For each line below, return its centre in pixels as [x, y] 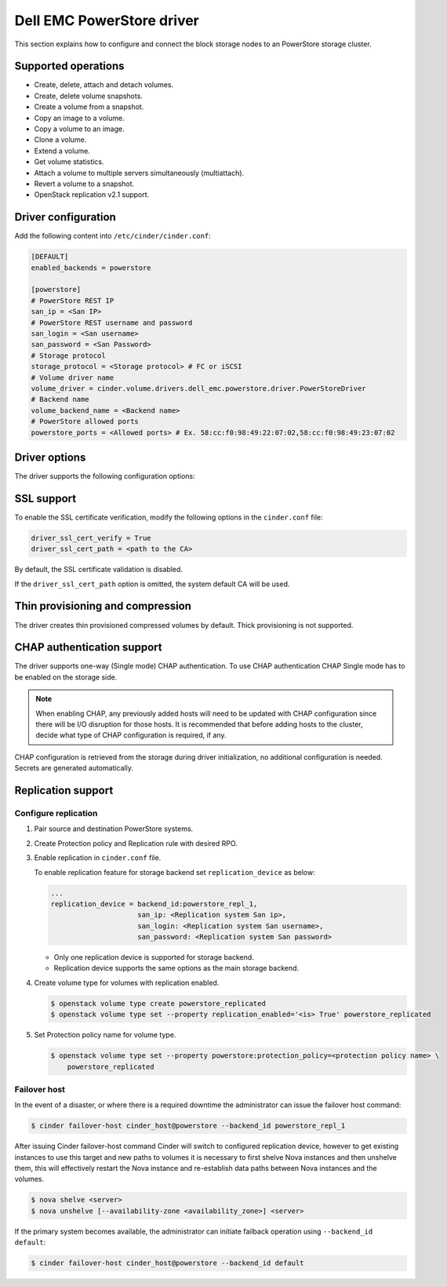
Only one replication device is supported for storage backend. [154, 957]
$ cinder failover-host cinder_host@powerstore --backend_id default [167, 1263]
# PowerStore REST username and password [112, 323]
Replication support [64, 791]
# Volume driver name [73, 377]
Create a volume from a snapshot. [89, 107]
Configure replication [56, 813]
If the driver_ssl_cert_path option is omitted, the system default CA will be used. [152, 584]
